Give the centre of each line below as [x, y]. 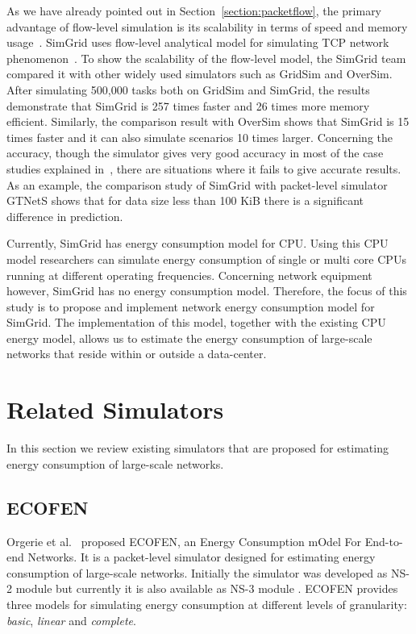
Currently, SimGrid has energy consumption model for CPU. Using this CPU [198, 243]
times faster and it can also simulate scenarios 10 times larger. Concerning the [200, 137]
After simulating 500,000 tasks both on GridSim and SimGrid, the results [188, 89]
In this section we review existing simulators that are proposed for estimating [198, 448]
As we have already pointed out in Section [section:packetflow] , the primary [194, 10]
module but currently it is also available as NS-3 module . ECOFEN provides [207, 588]
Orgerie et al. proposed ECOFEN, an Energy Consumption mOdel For [184, 541]
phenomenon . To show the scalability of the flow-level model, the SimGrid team [206, 58]
